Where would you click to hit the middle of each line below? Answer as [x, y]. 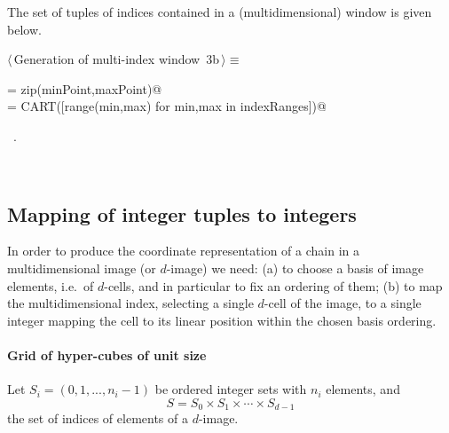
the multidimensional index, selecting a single [130, 303]
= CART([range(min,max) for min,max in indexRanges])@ [167, 106]
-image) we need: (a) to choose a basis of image [295, 268]
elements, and [363, 389]
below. [24, 29]
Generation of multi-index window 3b [116, 59]
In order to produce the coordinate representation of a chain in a [183, 251]
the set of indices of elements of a [98, 418]
